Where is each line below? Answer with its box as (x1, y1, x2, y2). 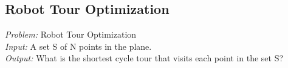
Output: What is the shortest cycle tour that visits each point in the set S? (5, 52, 284, 64)
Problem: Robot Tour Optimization (5, 28, 137, 41)
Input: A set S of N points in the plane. (5, 39, 152, 52)
